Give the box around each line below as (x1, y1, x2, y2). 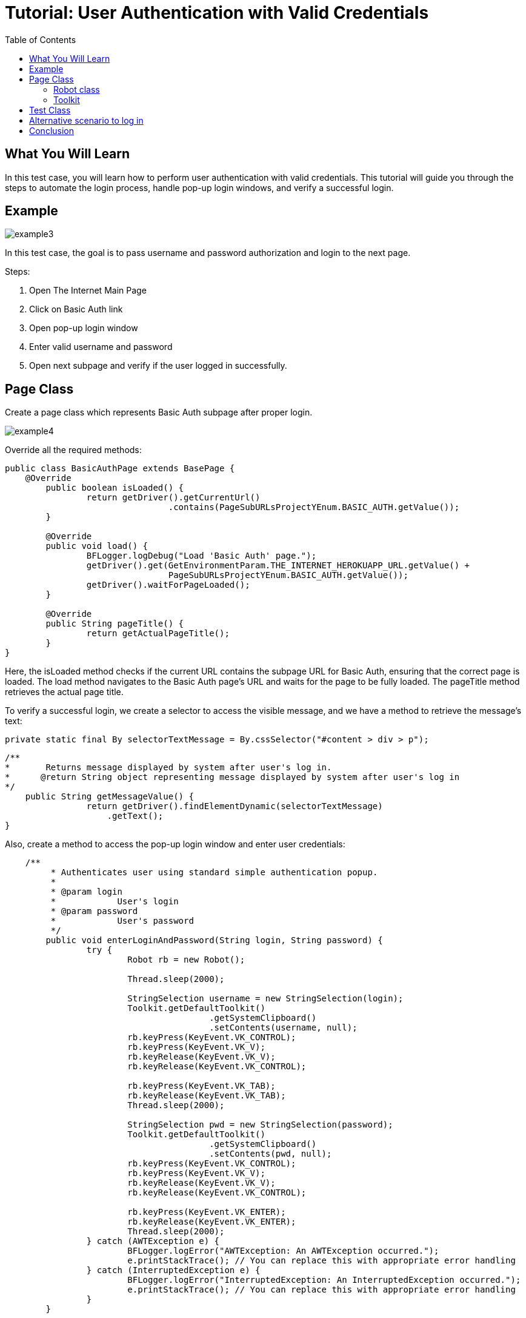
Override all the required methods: (5, 445, 142, 456)
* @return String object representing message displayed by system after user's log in (5, 772, 460, 782)
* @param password (50, 906, 138, 916)
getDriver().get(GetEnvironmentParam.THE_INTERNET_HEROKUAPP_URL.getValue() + (86, 560, 470, 571)
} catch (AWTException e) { (86, 1236, 220, 1246)
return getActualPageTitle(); (86, 628, 230, 639)
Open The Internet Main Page (29, 285, 147, 296)
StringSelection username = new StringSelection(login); (127, 994, 404, 1004)
